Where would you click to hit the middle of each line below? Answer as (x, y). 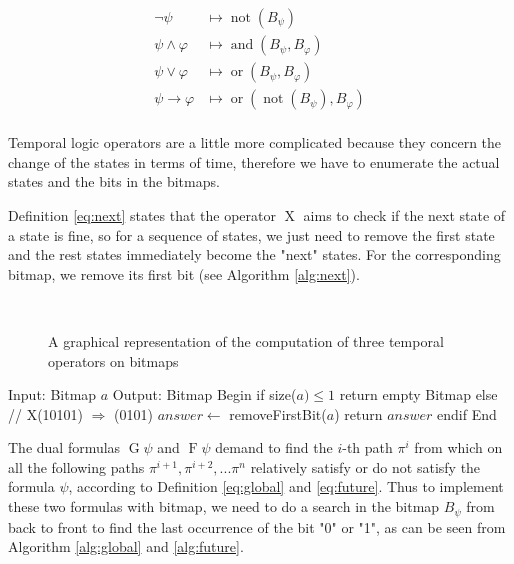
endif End (467, 413)
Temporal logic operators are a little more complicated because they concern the (255, 142)
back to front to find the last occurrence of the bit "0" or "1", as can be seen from (257, 526)
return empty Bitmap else (418, 394)
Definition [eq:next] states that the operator (142, 214)
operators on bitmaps (113, 360)
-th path (367, 447)
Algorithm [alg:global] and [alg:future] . (126, 546)
